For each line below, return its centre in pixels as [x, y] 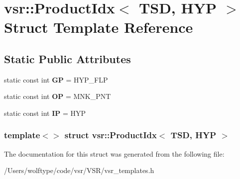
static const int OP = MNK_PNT [58, 96]
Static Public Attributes [67, 58]
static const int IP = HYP [45, 113]
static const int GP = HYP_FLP [56, 79]
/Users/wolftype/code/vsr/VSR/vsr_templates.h [79, 170]
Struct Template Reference [99, 27]
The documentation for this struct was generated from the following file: [114, 153]
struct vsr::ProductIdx [111, 135]
